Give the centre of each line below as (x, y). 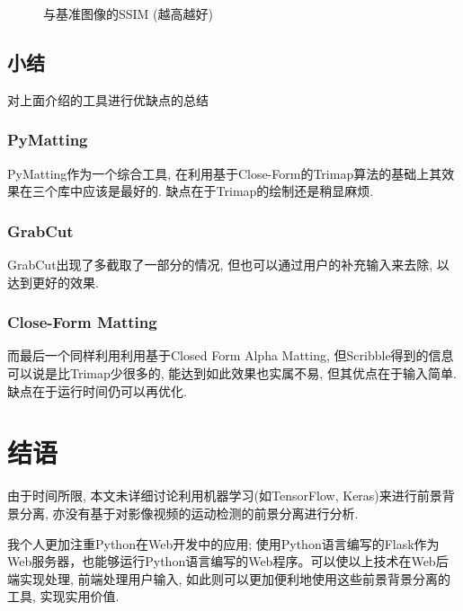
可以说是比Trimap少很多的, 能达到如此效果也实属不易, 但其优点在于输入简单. (232, 373)
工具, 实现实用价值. (63, 596)
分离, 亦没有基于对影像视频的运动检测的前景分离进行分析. (189, 513)
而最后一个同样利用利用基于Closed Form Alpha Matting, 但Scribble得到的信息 (231, 355)
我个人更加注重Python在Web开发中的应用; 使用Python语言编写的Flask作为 (223, 543)
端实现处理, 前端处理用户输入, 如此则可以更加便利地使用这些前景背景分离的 (229, 578)
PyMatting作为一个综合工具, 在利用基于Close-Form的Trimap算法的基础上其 (225, 173)
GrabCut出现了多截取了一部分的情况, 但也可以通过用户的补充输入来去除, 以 (228, 265)
